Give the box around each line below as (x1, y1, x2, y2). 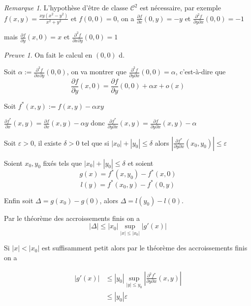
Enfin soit (4, 195, 33, 205)
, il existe (33, 137, 62, 148)
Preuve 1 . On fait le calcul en (4, 49, 93, 60)
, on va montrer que (66, 66, 126, 77)
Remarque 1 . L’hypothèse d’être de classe (4, 2, 128, 12)
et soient (127, 157, 154, 168)
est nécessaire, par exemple (140, 2, 221, 12)
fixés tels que (43, 157, 82, 168)
